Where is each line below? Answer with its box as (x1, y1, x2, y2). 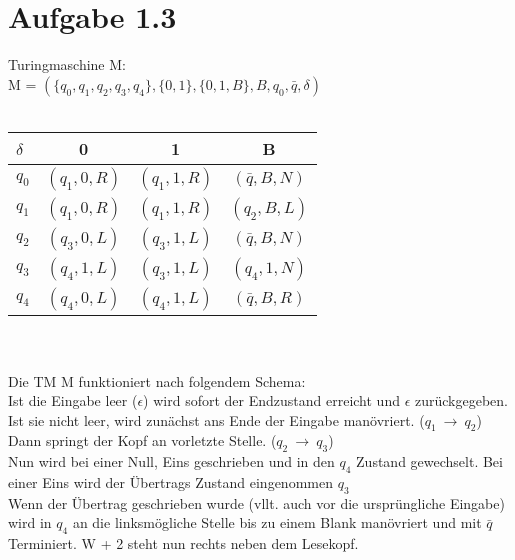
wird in (8, 512, 52, 533)
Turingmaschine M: (8, 54, 126, 75)
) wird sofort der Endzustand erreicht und (143, 390, 400, 411)
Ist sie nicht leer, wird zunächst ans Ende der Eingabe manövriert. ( (8, 409, 425, 430)
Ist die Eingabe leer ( (8, 390, 138, 411)
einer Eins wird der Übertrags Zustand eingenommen (8, 472, 333, 493)
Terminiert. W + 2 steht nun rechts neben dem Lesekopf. (8, 533, 359, 554)
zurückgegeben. (414, 390, 508, 411)
